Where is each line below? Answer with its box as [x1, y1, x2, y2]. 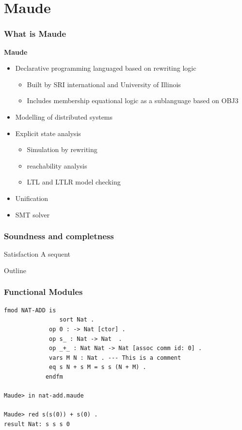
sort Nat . [59, 316, 95, 323]
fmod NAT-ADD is [4, 307, 56, 314]
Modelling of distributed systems [15, 111, 113, 122]
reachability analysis [27, 160, 87, 170]
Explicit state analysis [15, 128, 81, 138]
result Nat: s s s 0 [4, 420, 70, 428]
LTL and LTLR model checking [27, 177, 121, 187]
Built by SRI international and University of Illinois [27, 79, 181, 89]
